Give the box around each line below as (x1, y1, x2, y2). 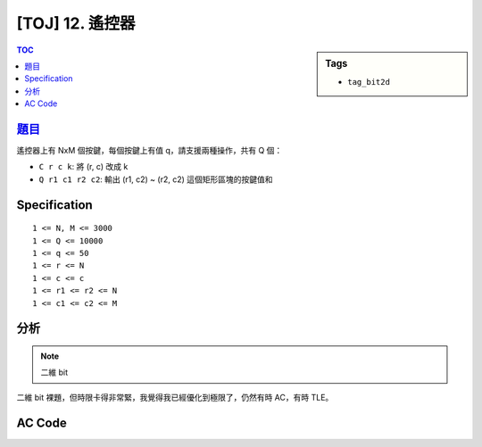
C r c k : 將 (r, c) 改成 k (38, 161, 129, 172)
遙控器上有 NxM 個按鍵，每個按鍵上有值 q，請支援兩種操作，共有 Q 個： (16, 145, 283, 156)
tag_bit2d (347, 77, 390, 87)
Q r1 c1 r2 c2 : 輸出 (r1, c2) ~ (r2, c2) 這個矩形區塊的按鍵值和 (38, 174, 273, 185)
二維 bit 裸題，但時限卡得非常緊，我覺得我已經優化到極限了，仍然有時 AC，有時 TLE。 (16, 392, 334, 402)
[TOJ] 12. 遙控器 (16, 13, 136, 33)
